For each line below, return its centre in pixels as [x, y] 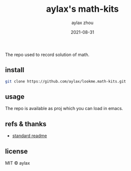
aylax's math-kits [82, 9]
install [15, 70]
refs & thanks [26, 124]
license [16, 151]
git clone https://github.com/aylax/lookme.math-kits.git [65, 81]
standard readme [30, 136]
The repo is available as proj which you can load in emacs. [64, 109]
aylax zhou [82, 23]
